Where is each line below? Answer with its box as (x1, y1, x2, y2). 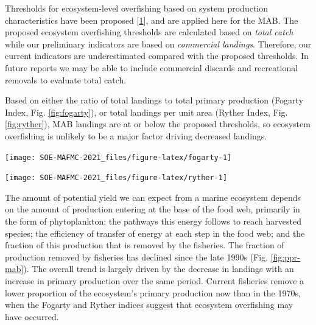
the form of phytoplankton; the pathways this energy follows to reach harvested (5, 215, 301, 228)
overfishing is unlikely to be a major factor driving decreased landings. (5, 129, 267, 142)
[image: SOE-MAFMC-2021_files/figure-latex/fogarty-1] (5, 153, 232, 162)
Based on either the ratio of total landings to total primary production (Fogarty (5, 94, 304, 107)
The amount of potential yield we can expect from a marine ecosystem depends (5, 190, 301, 203)
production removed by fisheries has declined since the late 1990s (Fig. (5, 250, 268, 263)
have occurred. (5, 310, 59, 323)
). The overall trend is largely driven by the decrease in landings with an (23, 262, 294, 275)
